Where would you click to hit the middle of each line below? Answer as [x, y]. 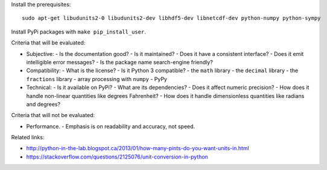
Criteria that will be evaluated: [48, 43]
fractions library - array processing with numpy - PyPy [97, 79]
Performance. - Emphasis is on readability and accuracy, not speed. [111, 126]
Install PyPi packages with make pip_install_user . [78, 32]
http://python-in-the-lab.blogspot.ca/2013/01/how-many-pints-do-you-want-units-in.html [138, 148]
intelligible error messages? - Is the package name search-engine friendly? [120, 62]
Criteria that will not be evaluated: [53, 115]
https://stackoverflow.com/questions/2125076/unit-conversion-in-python [117, 157]
